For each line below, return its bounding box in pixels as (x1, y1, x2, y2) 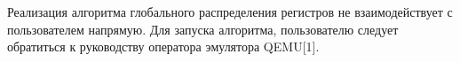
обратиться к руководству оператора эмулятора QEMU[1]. (7, 37, 320, 56)
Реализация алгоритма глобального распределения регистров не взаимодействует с (7, 3, 453, 20)
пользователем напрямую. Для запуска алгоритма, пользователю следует (7, 19, 399, 38)
